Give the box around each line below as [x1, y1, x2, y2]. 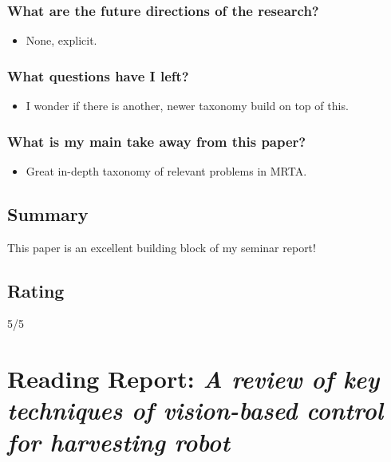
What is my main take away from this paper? [7, 131, 306, 151]
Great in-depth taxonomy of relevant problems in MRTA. [26, 162, 307, 179]
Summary [7, 201, 89, 226]
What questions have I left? [7, 65, 189, 85]
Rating [7, 278, 65, 302]
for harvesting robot [7, 424, 230, 458]
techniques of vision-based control [7, 393, 384, 427]
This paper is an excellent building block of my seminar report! [7, 239, 316, 255]
